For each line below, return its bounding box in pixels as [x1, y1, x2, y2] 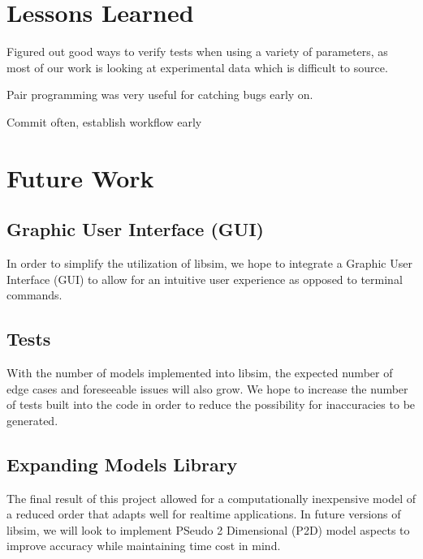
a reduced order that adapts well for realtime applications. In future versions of [6, 505, 401, 522]
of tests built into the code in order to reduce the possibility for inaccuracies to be [6, 396, 416, 413]
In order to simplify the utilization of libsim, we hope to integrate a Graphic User [6, 255, 412, 272]
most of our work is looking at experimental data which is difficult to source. [6, 58, 388, 75]
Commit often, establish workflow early [6, 113, 202, 130]
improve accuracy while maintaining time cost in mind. [6, 537, 281, 554]
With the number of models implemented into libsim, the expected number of [6, 364, 393, 381]
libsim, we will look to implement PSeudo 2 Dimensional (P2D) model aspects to [6, 521, 410, 538]
